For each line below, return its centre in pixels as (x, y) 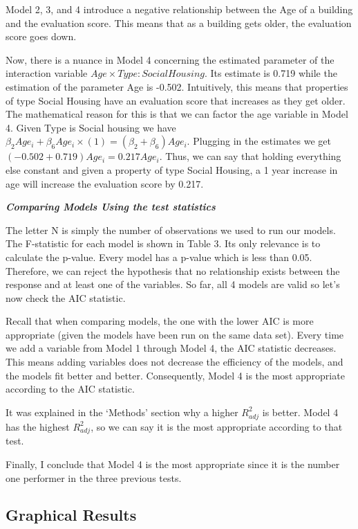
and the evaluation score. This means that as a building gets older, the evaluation (179, 23)
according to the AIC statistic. (70, 389)
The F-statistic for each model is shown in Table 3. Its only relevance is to (163, 243)
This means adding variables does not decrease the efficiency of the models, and (175, 362)
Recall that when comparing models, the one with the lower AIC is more (160, 321)
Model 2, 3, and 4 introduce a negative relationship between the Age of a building (179, 9)
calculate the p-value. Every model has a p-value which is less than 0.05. (159, 257)
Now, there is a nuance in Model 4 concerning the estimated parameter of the (170, 59)
